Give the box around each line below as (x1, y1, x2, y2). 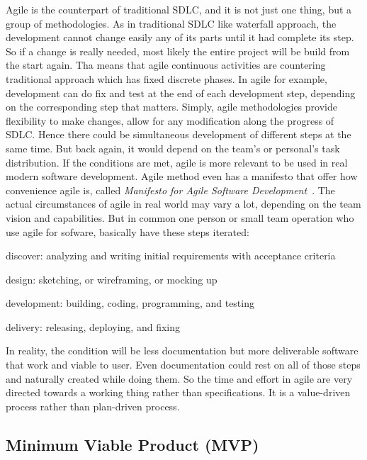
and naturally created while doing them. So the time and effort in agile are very (6, 371, 353, 386)
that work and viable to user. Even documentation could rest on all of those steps (6, 357, 361, 372)
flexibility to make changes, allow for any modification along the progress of (6, 113, 334, 128)
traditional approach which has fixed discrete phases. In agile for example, (6, 71, 327, 86)
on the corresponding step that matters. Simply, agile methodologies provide (6, 99, 337, 114)
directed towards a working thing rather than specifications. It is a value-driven (6, 385, 351, 400)
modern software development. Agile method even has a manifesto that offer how (6, 169, 358, 184)
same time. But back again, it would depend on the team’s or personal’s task (6, 140, 340, 155)
